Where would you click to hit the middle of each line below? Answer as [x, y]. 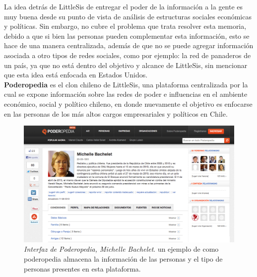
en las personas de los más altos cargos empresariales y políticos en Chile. [116, 113]
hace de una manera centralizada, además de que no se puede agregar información [129, 45]
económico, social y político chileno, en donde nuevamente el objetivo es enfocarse [128, 104]
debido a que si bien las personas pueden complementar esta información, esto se [127, 35]
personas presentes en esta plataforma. [82, 268]
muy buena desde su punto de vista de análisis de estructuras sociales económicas [128, 16]
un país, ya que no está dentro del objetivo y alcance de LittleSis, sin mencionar [126, 65]
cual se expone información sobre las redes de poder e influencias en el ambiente [126, 94]
